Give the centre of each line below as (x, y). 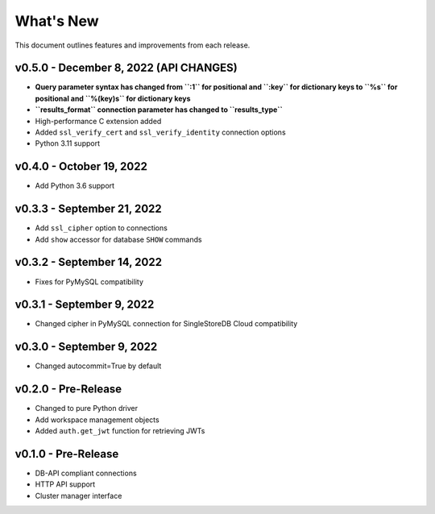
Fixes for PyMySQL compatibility (89, 281)
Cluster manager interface (79, 495)
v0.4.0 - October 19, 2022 (81, 166)
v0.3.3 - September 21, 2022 (89, 209)
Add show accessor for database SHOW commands (118, 239)
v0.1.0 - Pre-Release (67, 454)
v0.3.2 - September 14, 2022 (89, 262)
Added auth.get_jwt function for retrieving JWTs (120, 431)
